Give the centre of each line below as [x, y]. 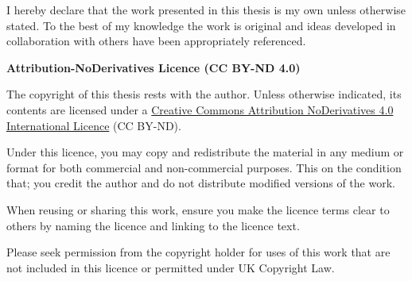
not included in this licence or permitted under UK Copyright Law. [171, 267]
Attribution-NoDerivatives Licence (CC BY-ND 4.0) [154, 67]
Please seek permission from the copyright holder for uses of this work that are [198, 252]
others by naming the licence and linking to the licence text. [153, 225]
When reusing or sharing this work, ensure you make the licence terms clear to [198, 209]
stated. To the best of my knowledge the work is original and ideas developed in [201, 25]
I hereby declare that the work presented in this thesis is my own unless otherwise [206, 10]
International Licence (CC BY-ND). [94, 125]
